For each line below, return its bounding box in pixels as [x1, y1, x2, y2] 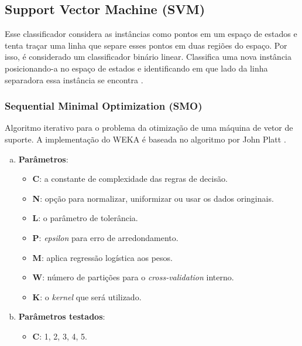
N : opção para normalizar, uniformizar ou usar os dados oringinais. [32, 192, 274, 204]
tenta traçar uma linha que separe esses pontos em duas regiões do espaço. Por [5, 39, 287, 51]
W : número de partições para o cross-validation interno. [32, 271, 234, 283]
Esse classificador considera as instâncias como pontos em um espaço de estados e [5, 28, 297, 40]
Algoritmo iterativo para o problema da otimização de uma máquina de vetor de [5, 121, 293, 134]
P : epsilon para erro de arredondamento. [32, 231, 179, 243]
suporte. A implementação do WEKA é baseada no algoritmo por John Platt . [5, 133, 286, 145]
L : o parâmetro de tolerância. [32, 212, 138, 224]
